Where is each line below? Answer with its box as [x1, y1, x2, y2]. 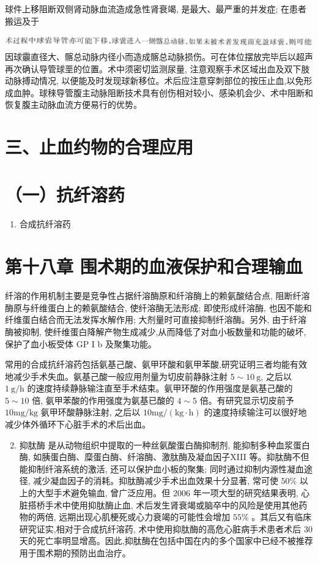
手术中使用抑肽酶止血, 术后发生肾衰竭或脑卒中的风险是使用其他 [45, 498, 299, 511]
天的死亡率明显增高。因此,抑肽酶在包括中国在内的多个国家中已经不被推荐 [19, 534, 313, 547]
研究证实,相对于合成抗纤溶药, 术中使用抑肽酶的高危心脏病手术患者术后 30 [19, 522, 312, 535]
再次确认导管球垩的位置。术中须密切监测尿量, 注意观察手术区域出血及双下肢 [5, 62, 310, 75]
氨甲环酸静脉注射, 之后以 [40, 406, 141, 418]
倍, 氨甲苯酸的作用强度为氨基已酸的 [32, 393, 174, 406]
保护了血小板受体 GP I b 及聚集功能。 [5, 337, 157, 350]
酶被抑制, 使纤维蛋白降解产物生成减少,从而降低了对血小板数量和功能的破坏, [5, 325, 306, 338]
